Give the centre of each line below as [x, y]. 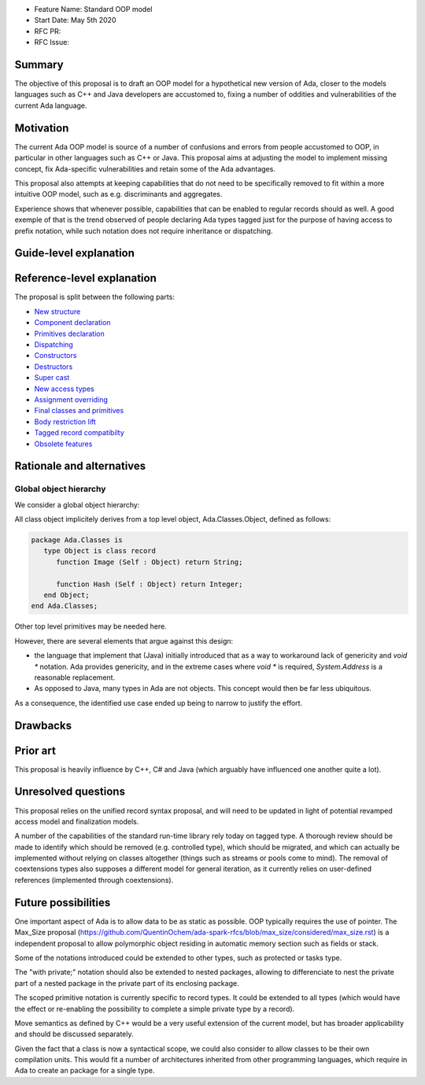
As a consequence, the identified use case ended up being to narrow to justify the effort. [159, 703]
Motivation [42, 128]
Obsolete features [63, 444]
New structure [57, 312]
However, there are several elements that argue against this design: [124, 640]
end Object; [67, 595]
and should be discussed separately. [74, 1034]
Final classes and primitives [79, 411]
